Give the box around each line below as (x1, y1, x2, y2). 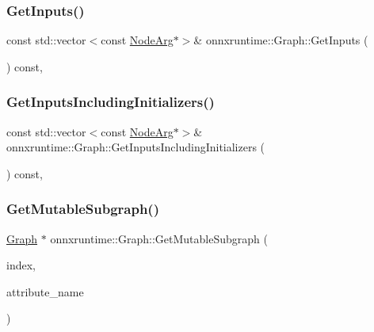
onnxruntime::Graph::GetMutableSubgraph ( (50, 230, 268, 246)
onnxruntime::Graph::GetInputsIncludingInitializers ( (6, 139, 265, 155)
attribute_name (6, 283, 84, 300)
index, (6, 257, 36, 273)
